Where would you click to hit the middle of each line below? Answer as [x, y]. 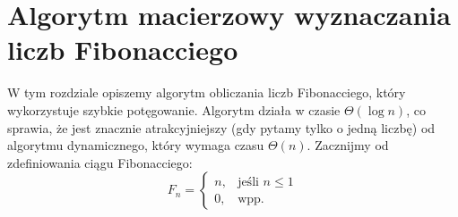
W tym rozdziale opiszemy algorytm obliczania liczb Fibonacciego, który [207, 92]
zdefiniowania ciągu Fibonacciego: [100, 162]
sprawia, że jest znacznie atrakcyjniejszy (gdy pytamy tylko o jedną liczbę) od [221, 127]
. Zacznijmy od [348, 145]
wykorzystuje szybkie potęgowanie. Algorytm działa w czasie [174, 109]
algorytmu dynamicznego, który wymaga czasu [136, 145]
